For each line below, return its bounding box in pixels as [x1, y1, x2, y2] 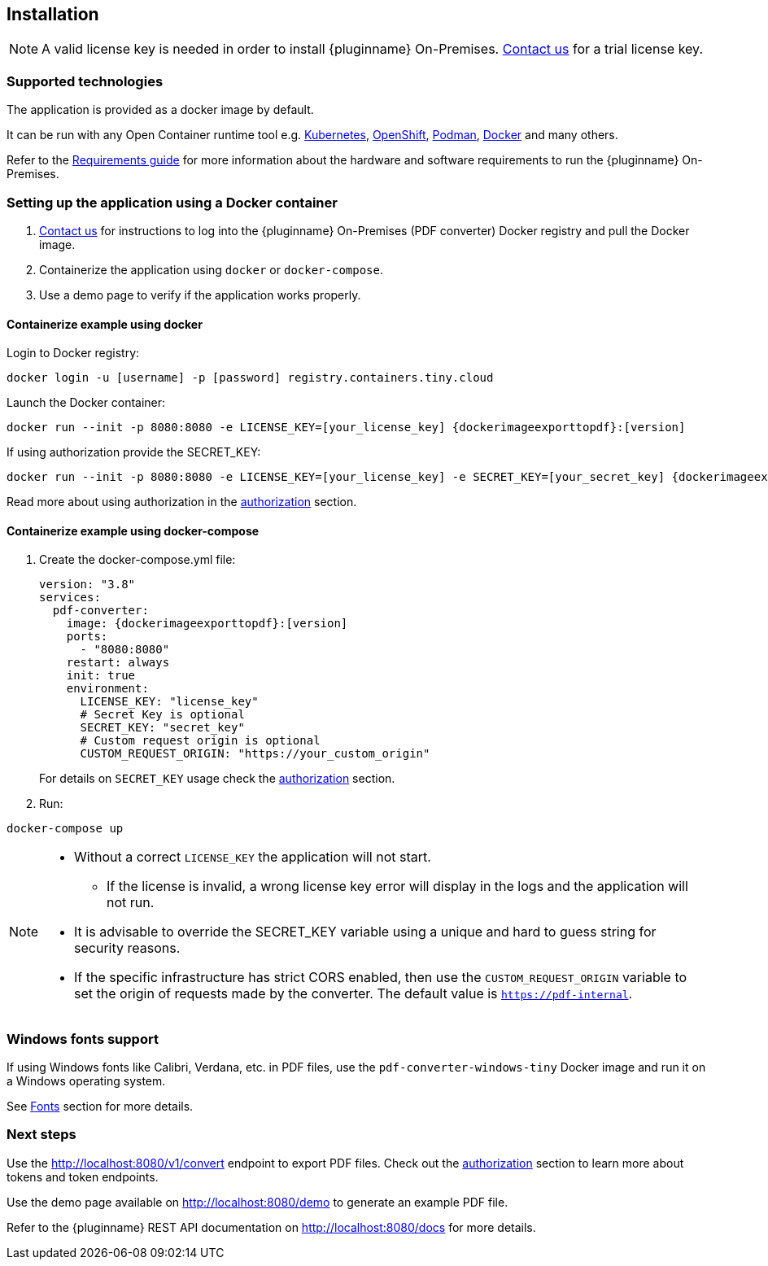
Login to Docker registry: [7, 346, 140, 360]
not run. [107, 894, 155, 911]
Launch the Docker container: [7, 395, 166, 410]
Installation [7, 4, 99, 24]
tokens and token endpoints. [7, 1169, 159, 1184]
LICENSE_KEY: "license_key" [80, 695, 259, 709]
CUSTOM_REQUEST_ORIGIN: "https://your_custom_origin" [80, 747, 430, 761]
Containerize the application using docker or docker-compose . [39, 262, 384, 277]
